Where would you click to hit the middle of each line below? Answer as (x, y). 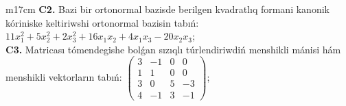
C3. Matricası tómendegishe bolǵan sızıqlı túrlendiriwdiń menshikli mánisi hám (173, 49)
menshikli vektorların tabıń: (64, 76)
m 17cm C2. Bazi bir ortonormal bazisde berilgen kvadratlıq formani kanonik (168, 9)
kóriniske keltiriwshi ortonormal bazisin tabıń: (102, 22)
